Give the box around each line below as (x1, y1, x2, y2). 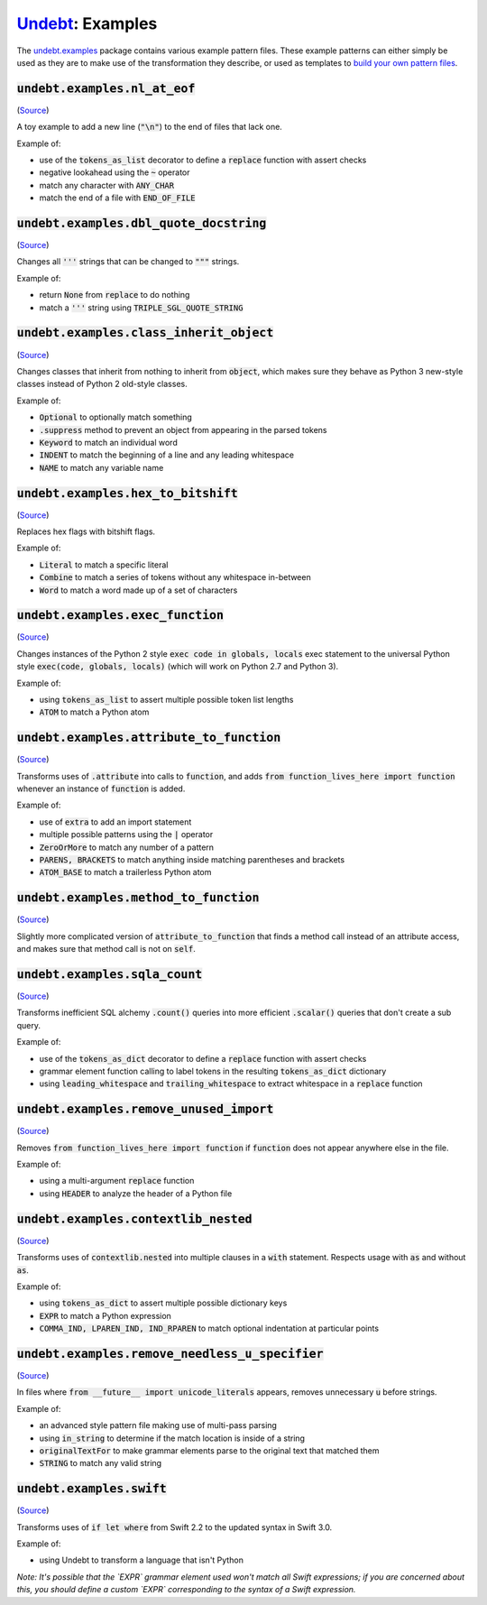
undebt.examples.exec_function (16, 608, 225, 623)
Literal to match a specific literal (39, 559, 169, 570)
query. (16, 1019, 41, 1030)
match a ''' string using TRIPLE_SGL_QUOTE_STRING (39, 302, 243, 313)
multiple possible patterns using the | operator (39, 829, 214, 840)
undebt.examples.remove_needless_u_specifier (16, 1346, 324, 1361)
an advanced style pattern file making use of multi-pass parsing (39, 1420, 277, 1431)
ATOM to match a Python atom (39, 706, 150, 717)
